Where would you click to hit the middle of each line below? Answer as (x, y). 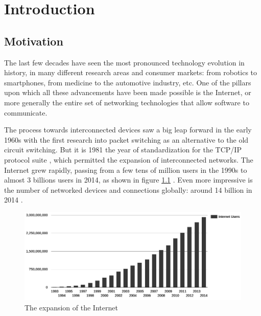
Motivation (34, 41)
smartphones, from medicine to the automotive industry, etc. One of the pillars (128, 82)
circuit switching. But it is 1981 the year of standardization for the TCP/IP (123, 150)
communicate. (26, 112)
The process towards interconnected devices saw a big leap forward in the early (128, 130)
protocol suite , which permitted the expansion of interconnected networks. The (129, 159)
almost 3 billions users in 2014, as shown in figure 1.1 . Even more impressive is (128, 180)
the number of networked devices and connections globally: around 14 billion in (128, 189)
